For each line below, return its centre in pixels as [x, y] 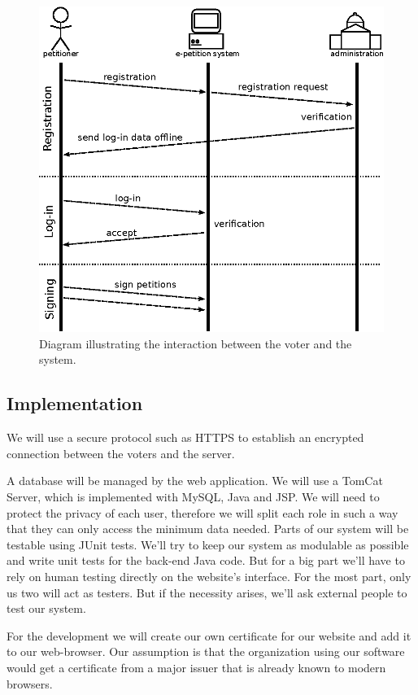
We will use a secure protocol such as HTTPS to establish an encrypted [185, 437]
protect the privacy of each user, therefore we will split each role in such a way [202, 512]
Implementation [75, 403]
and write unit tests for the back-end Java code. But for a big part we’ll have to [206, 560]
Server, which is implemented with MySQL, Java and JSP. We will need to [193, 496]
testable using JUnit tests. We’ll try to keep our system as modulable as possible [208, 544]
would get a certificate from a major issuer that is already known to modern [196, 667]
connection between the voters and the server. [121, 453]
